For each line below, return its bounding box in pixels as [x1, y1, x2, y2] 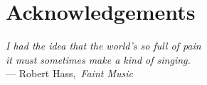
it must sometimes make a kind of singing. [6, 52, 191, 67]
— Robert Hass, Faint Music [6, 66, 133, 81]
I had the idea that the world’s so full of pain [6, 38, 201, 53]
